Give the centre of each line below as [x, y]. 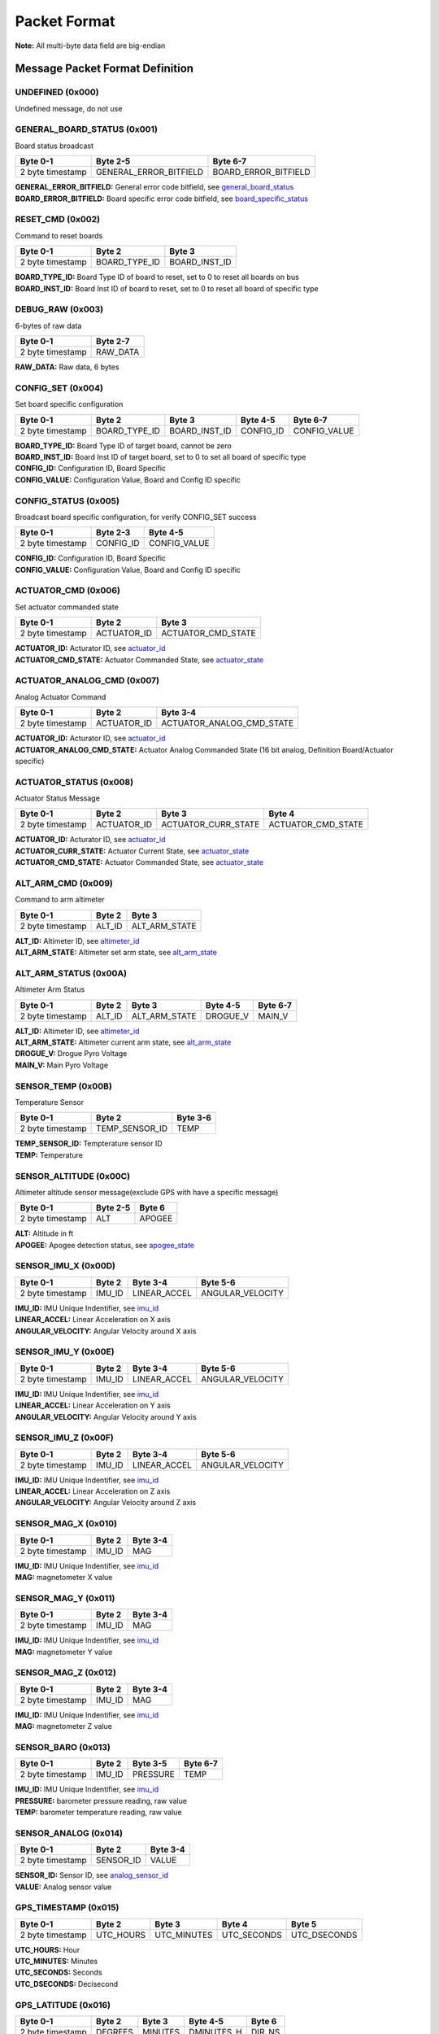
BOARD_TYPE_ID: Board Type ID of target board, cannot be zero [123, 445]
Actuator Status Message [58, 798]
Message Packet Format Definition [104, 69]
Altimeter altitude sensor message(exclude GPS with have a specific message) [147, 1192]
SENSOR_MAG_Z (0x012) [66, 1673]
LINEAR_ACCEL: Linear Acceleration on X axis [93, 1320]
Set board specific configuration [69, 404]
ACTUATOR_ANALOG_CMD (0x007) [87, 681]
